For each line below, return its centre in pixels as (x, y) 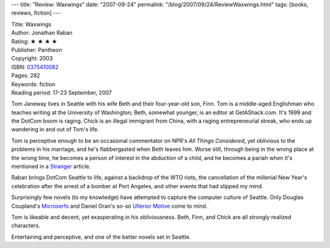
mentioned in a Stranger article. (51, 166)
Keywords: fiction (33, 84)
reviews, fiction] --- (36, 13)
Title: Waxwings (31, 24)
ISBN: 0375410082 (35, 67)
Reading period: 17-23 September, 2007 (62, 92)
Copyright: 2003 (32, 59)
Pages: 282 (26, 76)
